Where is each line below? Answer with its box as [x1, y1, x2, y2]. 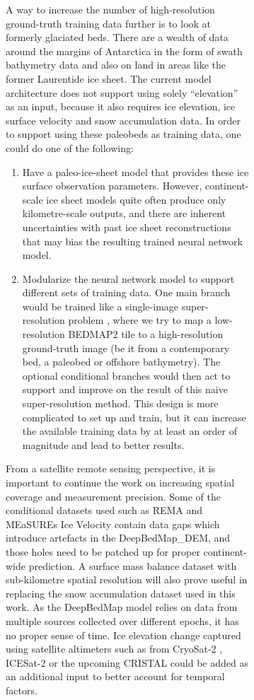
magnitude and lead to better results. [22, 437, 185, 452]
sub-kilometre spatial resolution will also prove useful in [6, 572, 248, 587]
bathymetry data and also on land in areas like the [6, 57, 226, 72]
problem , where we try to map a [68, 313, 212, 327]
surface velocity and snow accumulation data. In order [6, 112, 241, 127]
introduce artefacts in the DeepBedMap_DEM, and [6, 530, 231, 545]
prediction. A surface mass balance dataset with [28, 558, 237, 573]
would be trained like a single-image [22, 298, 179, 313]
